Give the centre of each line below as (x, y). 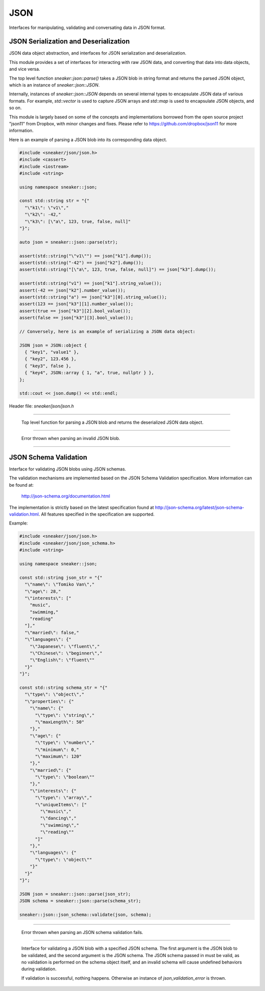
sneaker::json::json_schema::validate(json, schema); (85, 915)
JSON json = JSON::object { (53, 345)
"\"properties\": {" (49, 701)
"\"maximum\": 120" (58, 756)
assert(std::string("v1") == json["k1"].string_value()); (91, 283)
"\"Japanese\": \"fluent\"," (65, 646)
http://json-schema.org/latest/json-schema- (199, 507)
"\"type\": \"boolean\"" (65, 777)
